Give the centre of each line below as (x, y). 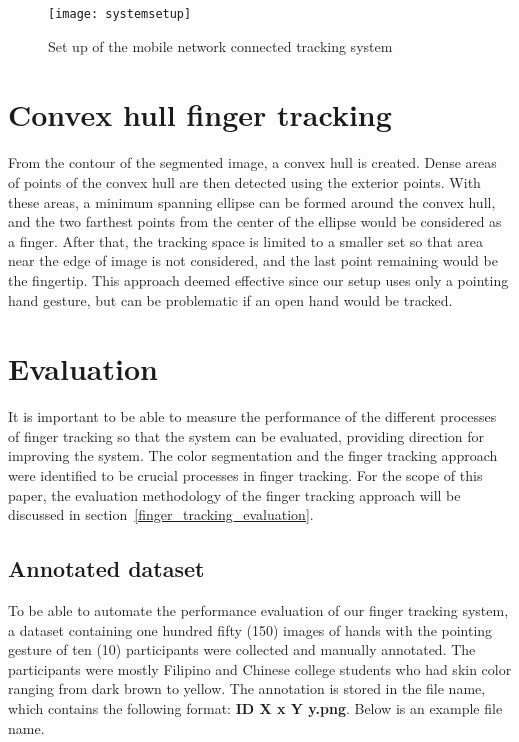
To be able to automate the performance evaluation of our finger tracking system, (258, 610)
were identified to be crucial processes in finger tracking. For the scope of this (245, 475)
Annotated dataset (106, 568)
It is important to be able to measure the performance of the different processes (252, 416)
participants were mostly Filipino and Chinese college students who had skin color (260, 668)
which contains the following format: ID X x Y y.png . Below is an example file (255, 707)
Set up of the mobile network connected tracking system (220, 45)
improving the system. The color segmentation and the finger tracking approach (253, 455)
